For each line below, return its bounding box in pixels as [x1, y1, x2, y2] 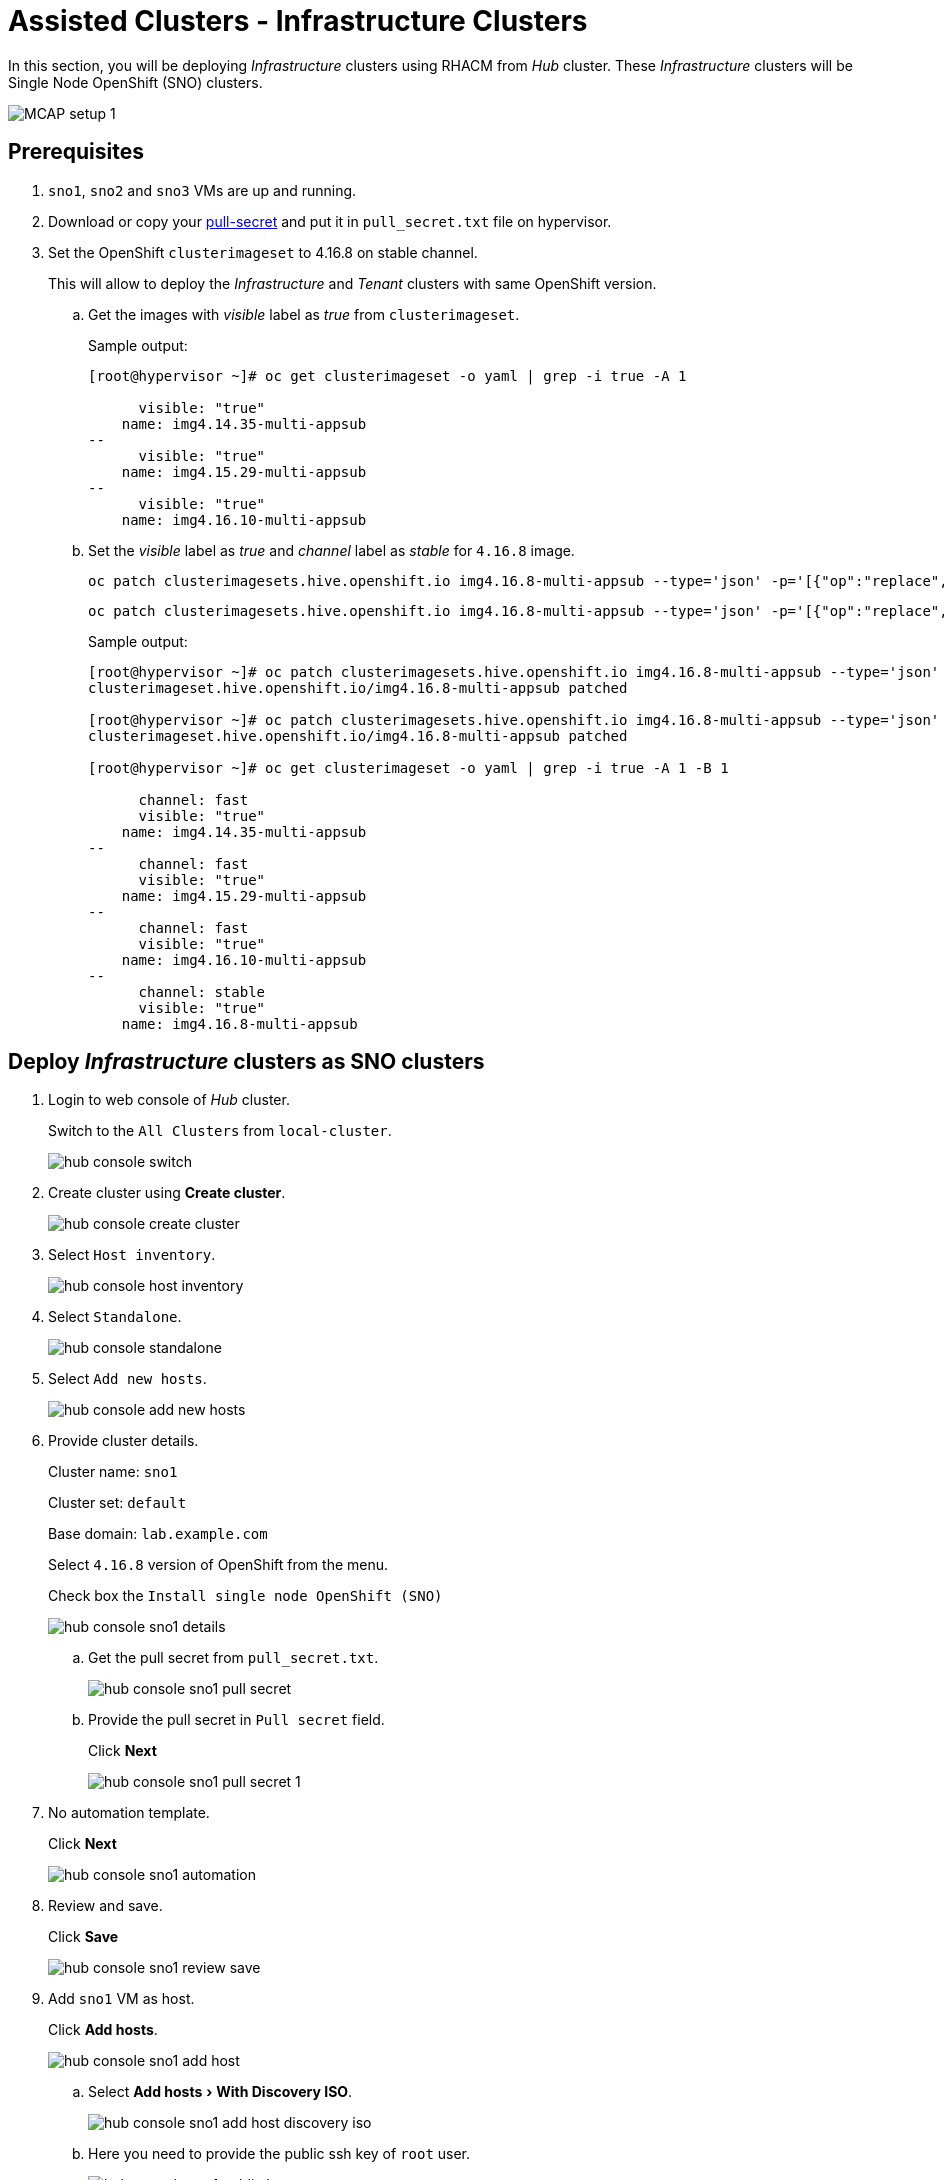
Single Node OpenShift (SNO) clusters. [8, 73, 263, 91]
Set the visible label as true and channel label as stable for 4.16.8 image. [88, 541, 575, 559]
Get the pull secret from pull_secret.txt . [88, 1649, 379, 1667]
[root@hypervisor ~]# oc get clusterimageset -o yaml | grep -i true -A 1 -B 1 [88, 759, 729, 776]
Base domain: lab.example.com [48, 1525, 268, 1543]
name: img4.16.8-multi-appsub [121, 1015, 358, 1032]
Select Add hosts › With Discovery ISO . [88, 2083, 353, 2101]
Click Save [48, 1928, 119, 1946]
